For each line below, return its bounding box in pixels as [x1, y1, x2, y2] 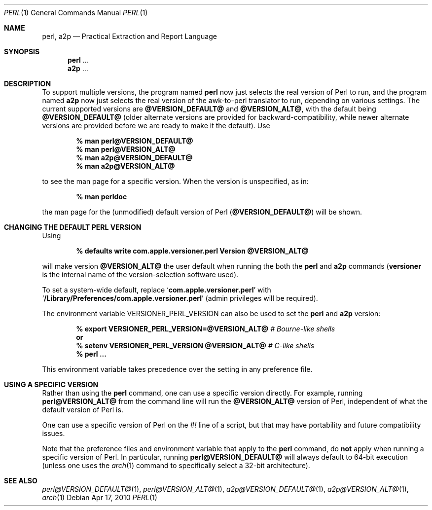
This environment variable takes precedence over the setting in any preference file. [42, 365, 313, 373]
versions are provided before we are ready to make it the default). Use [42, 121, 270, 130]
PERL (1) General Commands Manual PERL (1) [4, 8, 148, 17]
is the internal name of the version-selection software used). [42, 270, 239, 279]
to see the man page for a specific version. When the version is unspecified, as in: [42, 177, 309, 185]
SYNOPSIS [4, 47, 40, 56]
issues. [42, 429, 65, 437]
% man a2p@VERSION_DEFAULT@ [76, 153, 193, 162]
